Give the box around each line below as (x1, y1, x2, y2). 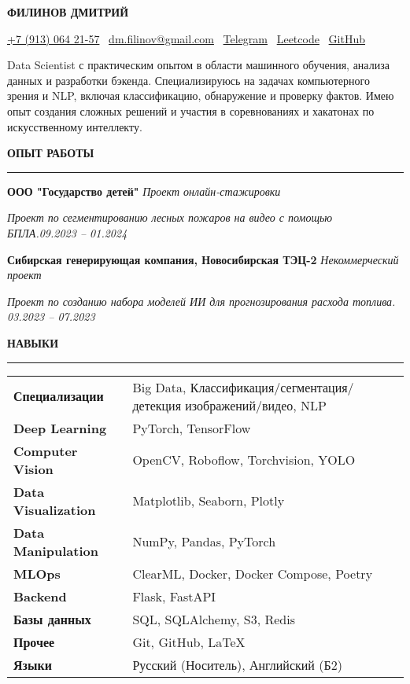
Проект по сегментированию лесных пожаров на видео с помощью (7, 209, 333, 226)
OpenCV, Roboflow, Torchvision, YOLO (132, 450, 356, 469)
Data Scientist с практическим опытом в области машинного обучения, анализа (7, 57, 390, 73)
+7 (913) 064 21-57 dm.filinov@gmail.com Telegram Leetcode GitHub (7, 30, 366, 46)
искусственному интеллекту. (7, 118, 142, 134)
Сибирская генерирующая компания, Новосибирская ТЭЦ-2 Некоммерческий (7, 251, 399, 267)
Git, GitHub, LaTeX (132, 632, 246, 651)
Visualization (13, 500, 96, 519)
